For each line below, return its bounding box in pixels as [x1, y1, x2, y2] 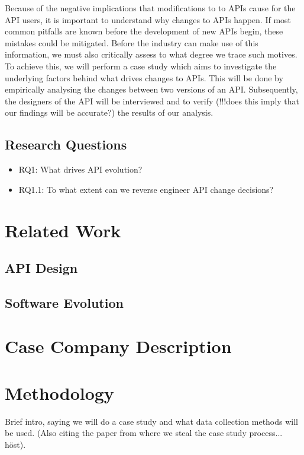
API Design [5, 259, 78, 277]
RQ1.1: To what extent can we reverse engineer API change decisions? [18, 183, 274, 195]
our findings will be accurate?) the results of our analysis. [5, 106, 214, 119]
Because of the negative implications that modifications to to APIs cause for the [5, 2, 296, 14]
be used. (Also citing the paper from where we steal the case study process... [5, 427, 283, 439]
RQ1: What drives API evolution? [18, 163, 143, 176]
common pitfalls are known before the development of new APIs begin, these [5, 25, 283, 37]
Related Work [5, 218, 121, 242]
